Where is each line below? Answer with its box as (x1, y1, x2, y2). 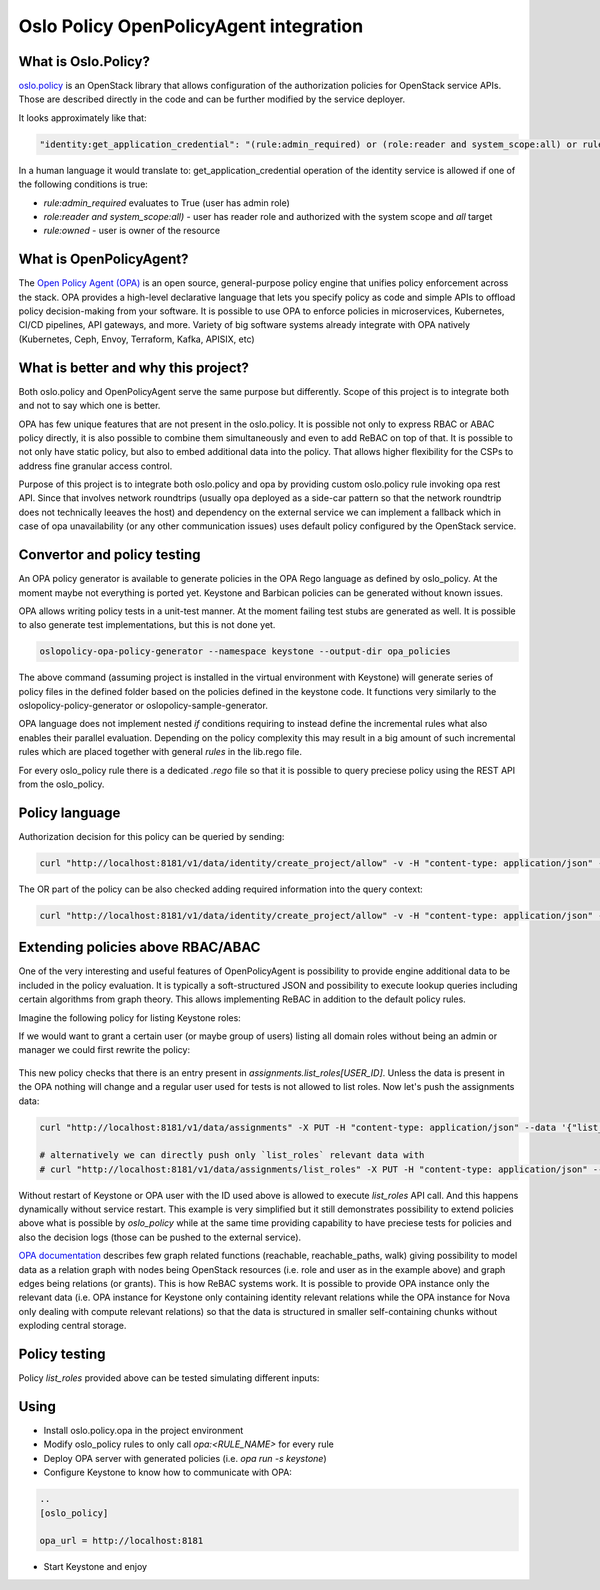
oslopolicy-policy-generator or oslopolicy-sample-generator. (18, 700, 269, 712)
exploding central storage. (18, 1320, 127, 1332)
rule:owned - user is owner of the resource (43, 225, 220, 237)
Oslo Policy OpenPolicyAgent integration (18, 15, 364, 37)
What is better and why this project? (18, 359, 249, 376)
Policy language (18, 804, 121, 821)
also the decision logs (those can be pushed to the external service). (18, 1231, 302, 1243)
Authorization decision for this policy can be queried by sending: (18, 830, 285, 842)
